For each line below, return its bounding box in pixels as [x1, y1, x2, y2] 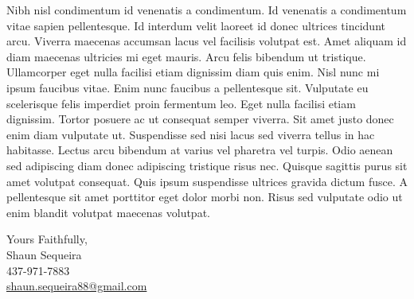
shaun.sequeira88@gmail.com [6, 278, 147, 294]
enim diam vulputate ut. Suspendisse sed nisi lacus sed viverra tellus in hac [6, 126, 375, 142]
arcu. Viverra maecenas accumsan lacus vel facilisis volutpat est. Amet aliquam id [6, 33, 407, 49]
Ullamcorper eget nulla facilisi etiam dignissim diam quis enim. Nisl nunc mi [6, 64, 380, 80]
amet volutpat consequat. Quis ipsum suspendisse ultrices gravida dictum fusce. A [6, 173, 408, 189]
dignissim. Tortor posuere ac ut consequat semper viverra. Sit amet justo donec [6, 111, 394, 127]
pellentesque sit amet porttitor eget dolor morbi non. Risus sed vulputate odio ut [6, 188, 403, 205]
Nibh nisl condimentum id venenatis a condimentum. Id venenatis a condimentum [6, 2, 407, 17]
